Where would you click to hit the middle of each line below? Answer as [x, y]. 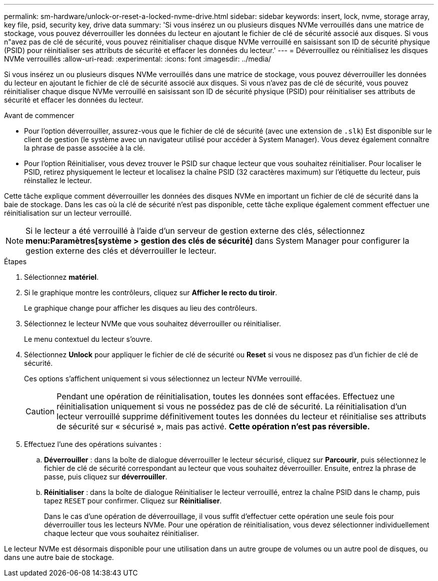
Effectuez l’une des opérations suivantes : [93, 444]
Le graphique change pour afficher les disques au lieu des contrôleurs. [141, 308]
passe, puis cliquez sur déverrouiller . [106, 477]
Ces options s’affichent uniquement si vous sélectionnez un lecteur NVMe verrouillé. [163, 379]
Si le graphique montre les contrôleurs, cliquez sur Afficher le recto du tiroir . [151, 293]
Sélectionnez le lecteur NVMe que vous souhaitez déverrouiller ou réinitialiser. [152, 324]
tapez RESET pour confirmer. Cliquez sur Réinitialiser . [133, 501]
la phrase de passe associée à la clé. [85, 148]
